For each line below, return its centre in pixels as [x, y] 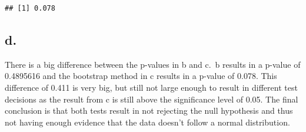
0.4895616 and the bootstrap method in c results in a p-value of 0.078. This [141, 76]
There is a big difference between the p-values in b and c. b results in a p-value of [153, 64]
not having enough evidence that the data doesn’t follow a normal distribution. [147, 122]
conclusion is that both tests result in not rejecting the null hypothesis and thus [149, 110]
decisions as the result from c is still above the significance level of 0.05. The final [152, 99]
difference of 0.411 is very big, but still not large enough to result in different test [151, 87]
